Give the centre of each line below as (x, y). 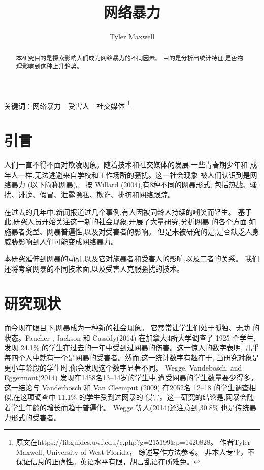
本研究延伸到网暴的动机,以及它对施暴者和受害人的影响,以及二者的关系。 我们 (132, 258)
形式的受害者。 (36, 417)
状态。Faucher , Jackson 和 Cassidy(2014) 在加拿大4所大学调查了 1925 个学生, (130, 337)
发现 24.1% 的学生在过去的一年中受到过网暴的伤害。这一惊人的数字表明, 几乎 (132, 347)
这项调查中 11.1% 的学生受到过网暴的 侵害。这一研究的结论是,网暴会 (134, 397)
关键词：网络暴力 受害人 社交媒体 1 (67, 105)
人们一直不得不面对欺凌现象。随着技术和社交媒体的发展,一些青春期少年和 (126, 165)
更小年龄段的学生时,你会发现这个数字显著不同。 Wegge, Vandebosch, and (123, 367)
